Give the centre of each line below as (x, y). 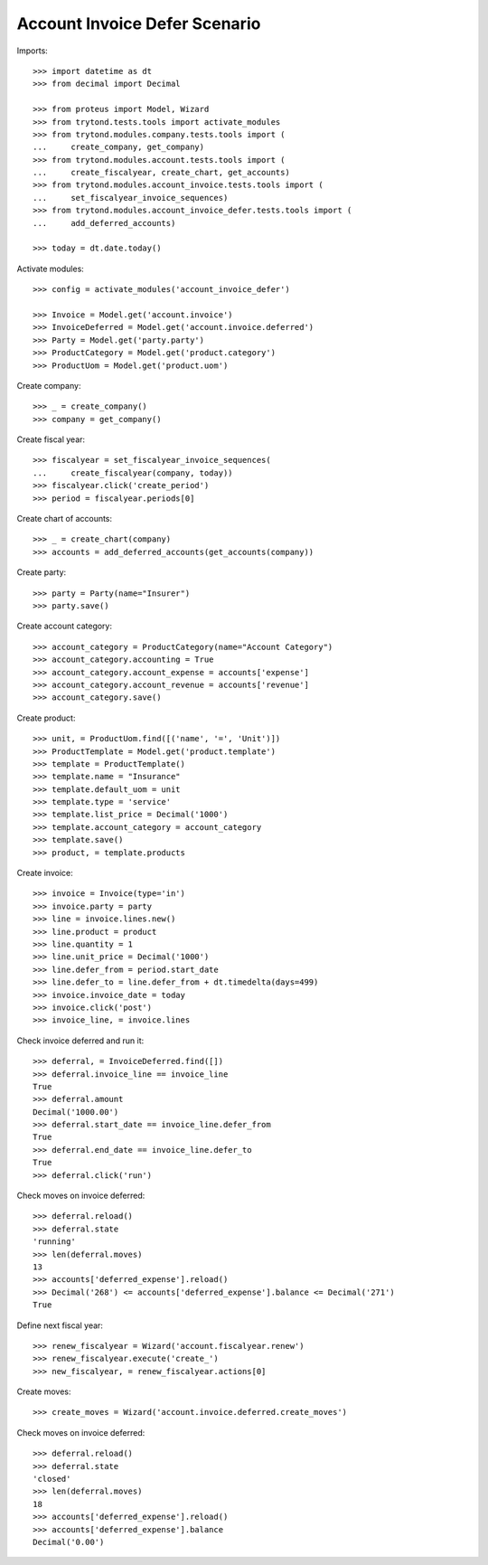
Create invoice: (45, 873)
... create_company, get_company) (119, 147)
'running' (54, 1242)
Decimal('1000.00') (76, 1112)
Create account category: (65, 626)
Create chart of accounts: (65, 519)
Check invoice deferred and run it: (80, 1041)
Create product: (46, 718)
